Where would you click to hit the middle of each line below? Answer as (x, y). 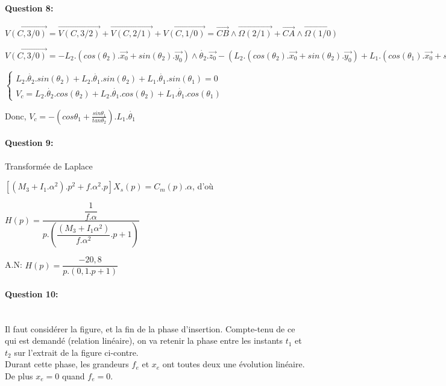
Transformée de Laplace (49, 166)
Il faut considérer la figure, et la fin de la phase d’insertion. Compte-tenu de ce (150, 328)
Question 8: (29, 8)
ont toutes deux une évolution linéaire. (234, 364)
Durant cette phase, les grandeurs (67, 364)
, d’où (203, 186)
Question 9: (29, 143)
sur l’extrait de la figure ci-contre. (76, 352)
